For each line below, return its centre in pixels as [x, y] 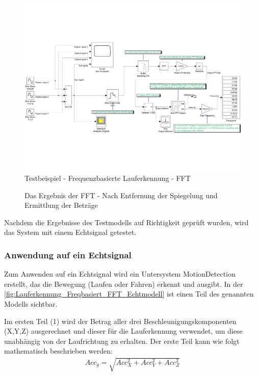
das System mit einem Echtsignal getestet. [70, 232]
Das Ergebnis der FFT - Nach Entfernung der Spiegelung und [121, 195]
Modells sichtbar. [31, 304]
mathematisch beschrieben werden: [58, 351]
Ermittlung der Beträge [61, 205]
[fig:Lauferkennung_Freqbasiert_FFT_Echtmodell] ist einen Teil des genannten [129, 294]
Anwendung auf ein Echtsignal [68, 255]
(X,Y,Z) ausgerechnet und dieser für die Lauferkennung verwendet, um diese [123, 331]
